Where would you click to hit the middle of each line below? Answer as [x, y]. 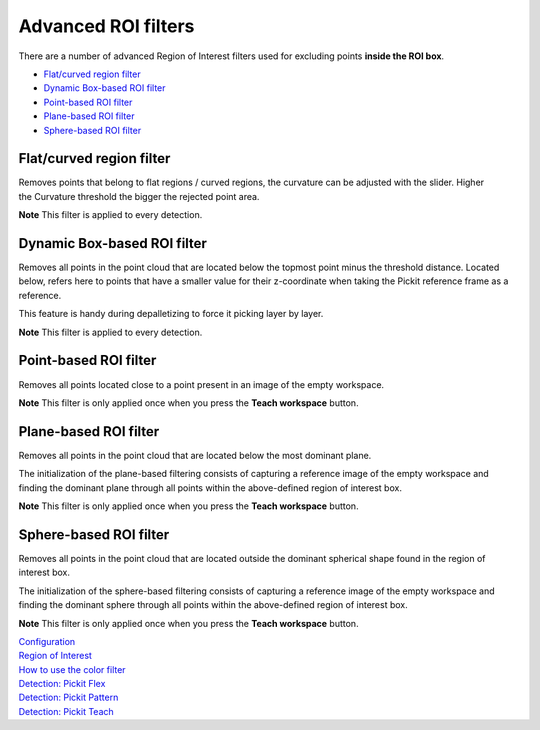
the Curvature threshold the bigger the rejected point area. [139, 196]
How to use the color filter [72, 669]
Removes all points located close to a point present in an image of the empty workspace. [201, 384]
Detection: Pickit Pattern [68, 697]
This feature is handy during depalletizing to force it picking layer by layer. [171, 314]
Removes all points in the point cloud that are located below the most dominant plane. [195, 455]
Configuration [47, 641]
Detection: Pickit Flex [62, 684]
